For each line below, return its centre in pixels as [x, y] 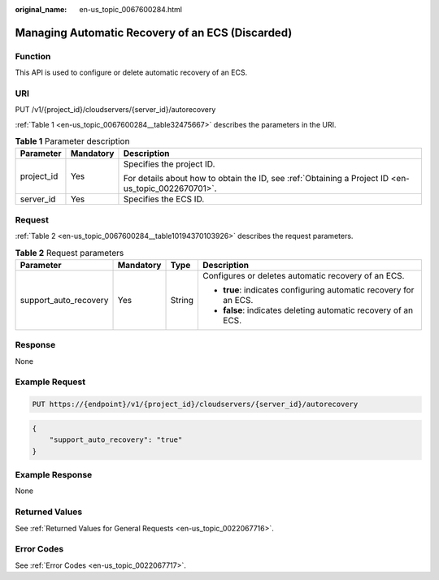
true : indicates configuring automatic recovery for [319, 290]
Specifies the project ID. [169, 164]
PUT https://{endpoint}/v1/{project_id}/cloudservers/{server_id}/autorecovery [195, 405]
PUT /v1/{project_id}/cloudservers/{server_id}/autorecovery [115, 110]
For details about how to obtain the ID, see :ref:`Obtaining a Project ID [256, 179]
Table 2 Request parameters [70, 253]
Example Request [50, 382]
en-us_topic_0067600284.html [131, 9]
